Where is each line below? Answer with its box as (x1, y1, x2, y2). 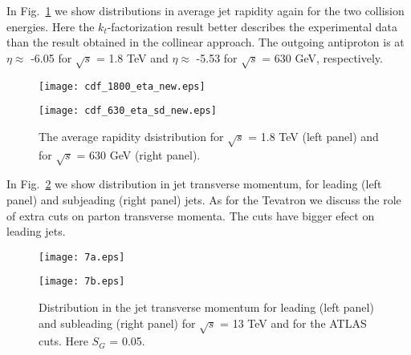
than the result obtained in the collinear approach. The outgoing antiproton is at (6, 34, 405, 50)
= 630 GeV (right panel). (76, 146, 201, 163)
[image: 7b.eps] (39, 276, 125, 288)
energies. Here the (6, 18, 95, 34)
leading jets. (6, 223, 66, 240)
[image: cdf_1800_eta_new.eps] (39, 80, 205, 92)
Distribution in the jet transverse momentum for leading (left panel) (39, 299, 374, 316)
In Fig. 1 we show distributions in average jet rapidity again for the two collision (6, 2, 405, 18)
